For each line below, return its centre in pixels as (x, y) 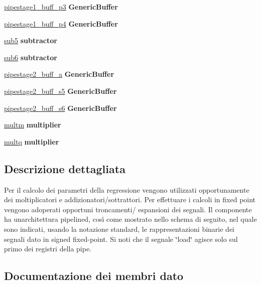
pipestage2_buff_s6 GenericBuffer (60, 108)
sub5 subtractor (31, 40)
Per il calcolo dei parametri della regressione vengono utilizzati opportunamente (127, 189)
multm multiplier (33, 125)
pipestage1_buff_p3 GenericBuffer (61, 7)
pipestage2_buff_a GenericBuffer (59, 74)
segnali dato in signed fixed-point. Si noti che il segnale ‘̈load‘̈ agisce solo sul (121, 239)
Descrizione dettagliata (65, 168)
